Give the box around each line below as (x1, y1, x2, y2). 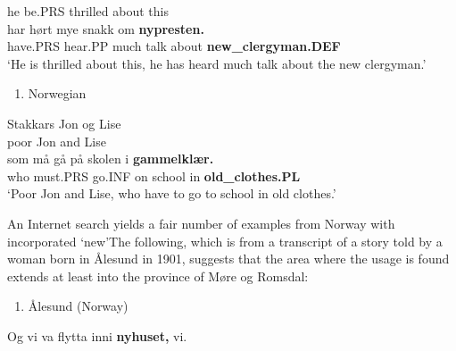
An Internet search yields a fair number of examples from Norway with (7, 213, 395, 232)
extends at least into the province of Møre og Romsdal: (7, 266, 309, 285)
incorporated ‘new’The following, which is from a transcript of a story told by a (7, 231, 443, 250)
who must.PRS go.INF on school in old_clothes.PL (7, 166, 301, 185)
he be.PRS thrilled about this (7, 2, 169, 20)
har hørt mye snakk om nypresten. (7, 19, 204, 38)
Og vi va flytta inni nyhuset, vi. (7, 326, 187, 345)
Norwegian (28, 84, 87, 103)
